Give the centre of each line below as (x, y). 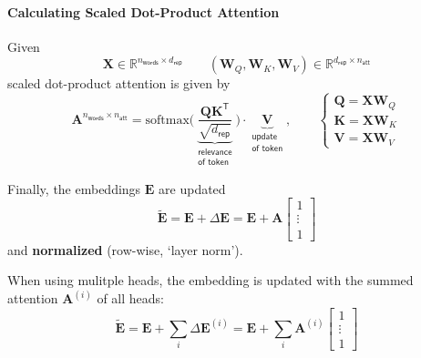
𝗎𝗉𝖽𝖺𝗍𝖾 (265, 136)
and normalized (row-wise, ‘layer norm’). (125, 249)
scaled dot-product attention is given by (119, 83)
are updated (192, 188)
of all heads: (131, 298)
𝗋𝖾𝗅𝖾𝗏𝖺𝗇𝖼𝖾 (215, 152)
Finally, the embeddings (74, 188)
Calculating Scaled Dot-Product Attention (144, 11)
